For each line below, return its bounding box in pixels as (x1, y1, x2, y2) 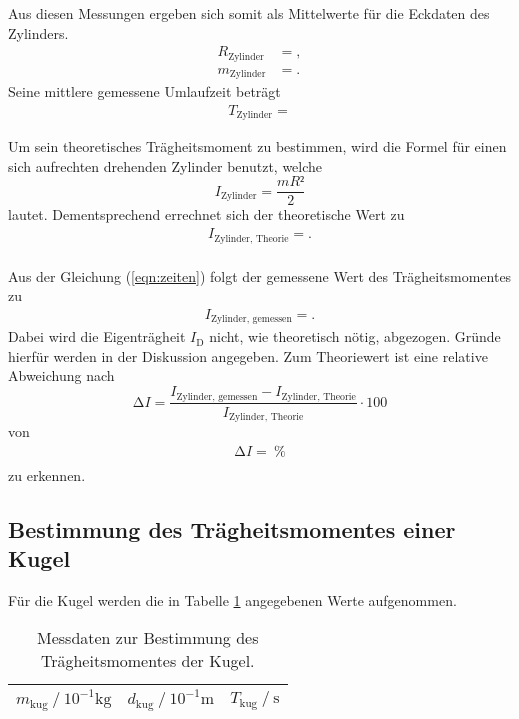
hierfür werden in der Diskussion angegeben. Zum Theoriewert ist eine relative (8, 345, 488, 366)
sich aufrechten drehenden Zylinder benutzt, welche (8, 155, 323, 176)
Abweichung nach (8, 365, 115, 386)
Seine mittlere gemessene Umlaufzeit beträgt (8, 81, 281, 102)
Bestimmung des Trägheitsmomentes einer (8, 513, 456, 544)
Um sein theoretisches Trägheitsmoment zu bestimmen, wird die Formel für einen (8, 136, 507, 157)
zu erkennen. (8, 464, 86, 485)
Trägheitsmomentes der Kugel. (40, 649, 255, 673)
